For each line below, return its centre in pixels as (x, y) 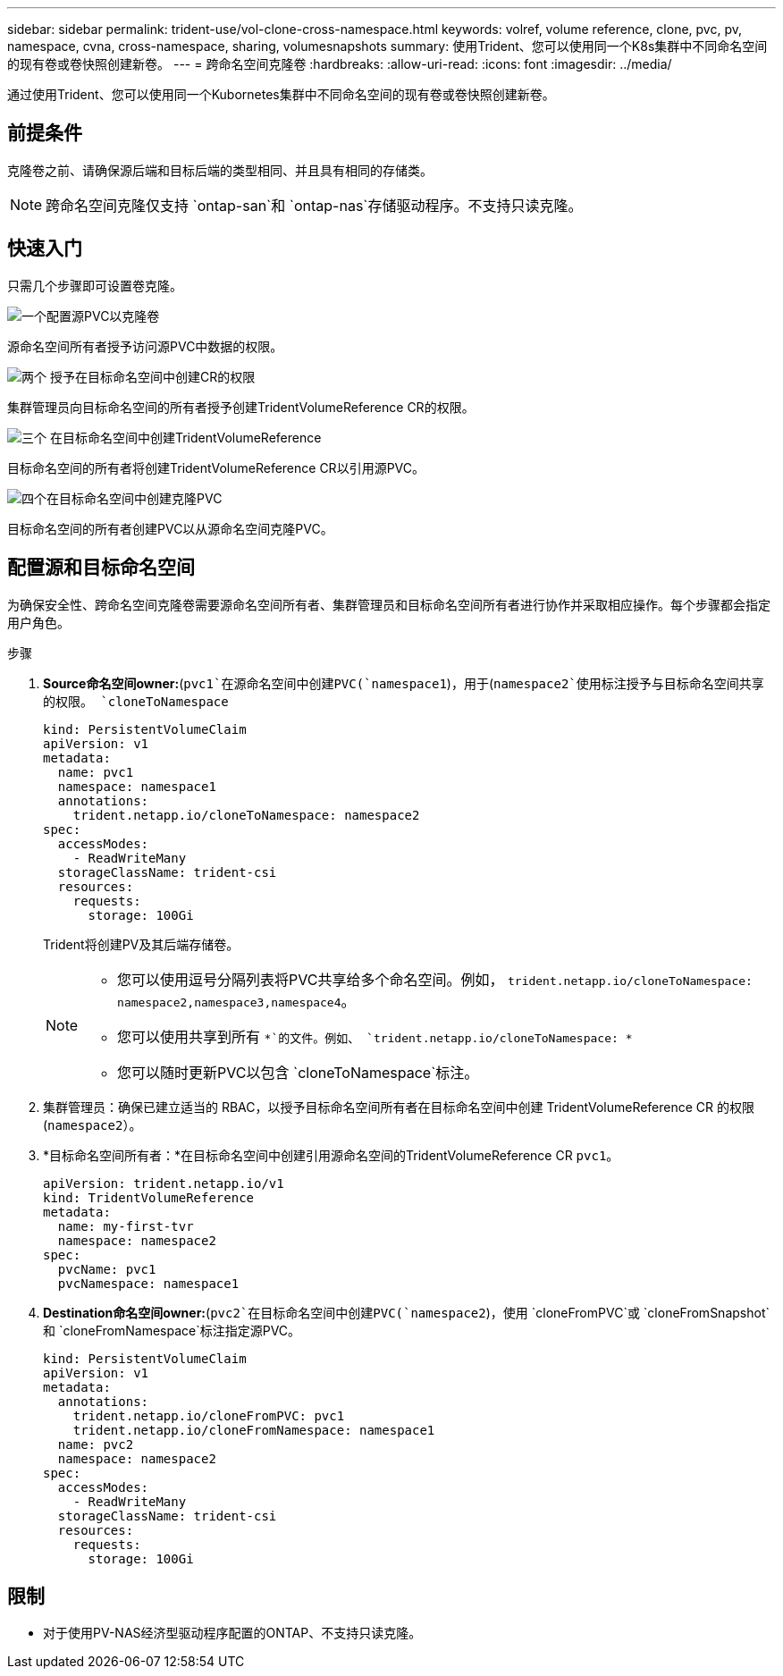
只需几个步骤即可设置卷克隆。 (95, 285)
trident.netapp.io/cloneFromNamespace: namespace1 (254, 1430)
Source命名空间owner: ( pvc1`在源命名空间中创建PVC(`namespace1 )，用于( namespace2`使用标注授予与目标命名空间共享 (404, 683)
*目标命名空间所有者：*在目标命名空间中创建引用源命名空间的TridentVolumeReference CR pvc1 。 (331, 1155)
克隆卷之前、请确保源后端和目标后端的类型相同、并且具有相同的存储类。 (220, 170)
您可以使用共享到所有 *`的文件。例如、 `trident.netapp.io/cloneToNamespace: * (375, 1036)
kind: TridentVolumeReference (149, 1197)
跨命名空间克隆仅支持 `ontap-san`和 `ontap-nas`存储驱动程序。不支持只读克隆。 (314, 205)
